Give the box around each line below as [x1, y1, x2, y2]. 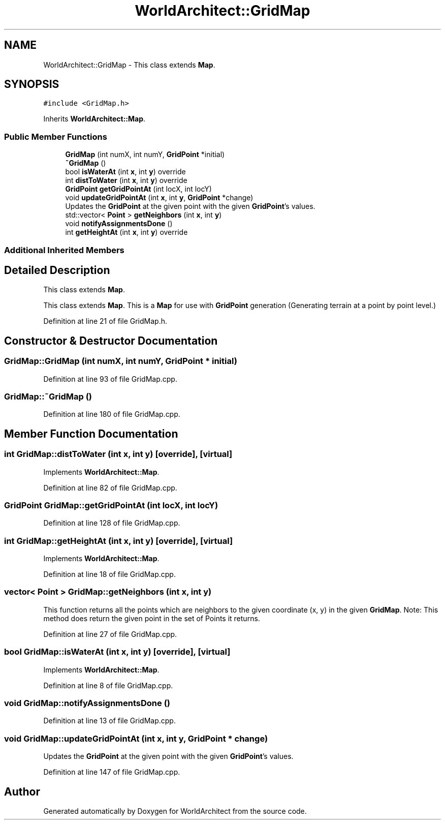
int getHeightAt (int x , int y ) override [65, 228, 188, 237]
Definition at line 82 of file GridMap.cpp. [43, 483, 177, 492]
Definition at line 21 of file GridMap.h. [43, 317, 167, 326]
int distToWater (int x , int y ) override [65, 176, 187, 185]
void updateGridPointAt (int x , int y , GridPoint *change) [65, 193, 253, 202]
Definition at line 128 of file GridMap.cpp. [43, 518, 180, 528]
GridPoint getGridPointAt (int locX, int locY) [65, 185, 212, 194]
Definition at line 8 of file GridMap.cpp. [43, 681, 173, 690]
